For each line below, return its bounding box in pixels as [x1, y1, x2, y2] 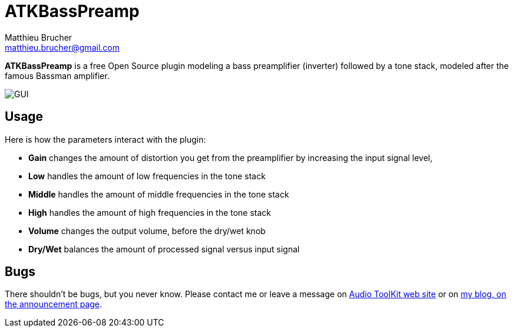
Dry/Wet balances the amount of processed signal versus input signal [28, 244, 300, 254]
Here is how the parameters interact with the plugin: [5, 134, 206, 144]
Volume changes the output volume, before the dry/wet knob [28, 225, 266, 236]
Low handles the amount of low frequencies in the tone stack [28, 170, 266, 181]
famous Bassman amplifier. [5, 70, 110, 81]
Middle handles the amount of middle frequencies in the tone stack [28, 189, 289, 199]
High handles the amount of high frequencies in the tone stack [28, 207, 272, 218]
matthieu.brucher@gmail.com [5, 42, 120, 52]
